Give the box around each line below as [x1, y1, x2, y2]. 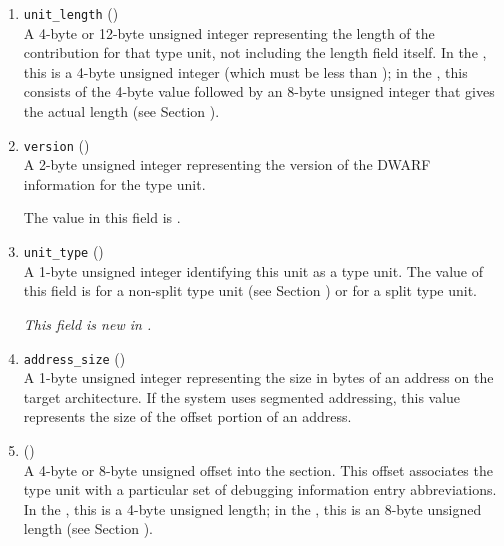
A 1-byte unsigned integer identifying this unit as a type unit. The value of [23, 260, 483, 281]
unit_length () [23, 3, 119, 23]
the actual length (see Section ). [23, 101, 220, 122]
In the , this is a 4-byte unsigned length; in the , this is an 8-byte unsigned [23, 498, 482, 519]
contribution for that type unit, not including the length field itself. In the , [23, 42, 487, 63]
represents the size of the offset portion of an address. [23, 406, 352, 427]
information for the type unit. [23, 173, 206, 194]
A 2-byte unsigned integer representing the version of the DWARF [23, 154, 431, 175]
